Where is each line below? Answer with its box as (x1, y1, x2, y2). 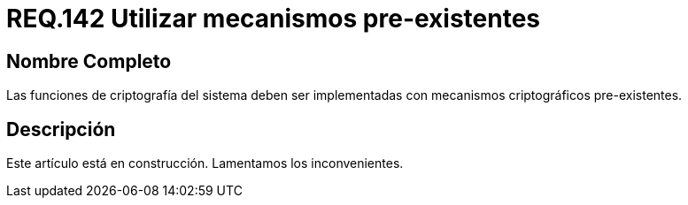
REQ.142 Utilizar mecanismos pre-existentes (6, 4, 541, 34)
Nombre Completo (6, 49, 172, 72)
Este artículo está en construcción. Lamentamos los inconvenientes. (6, 156, 404, 171)
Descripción (6, 118, 116, 140)
